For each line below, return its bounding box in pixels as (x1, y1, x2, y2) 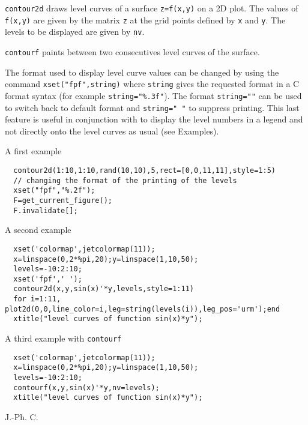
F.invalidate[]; (13, 206, 78, 215)
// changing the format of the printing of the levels (13, 176, 237, 185)
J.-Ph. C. (5, 411, 38, 423)
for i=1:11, (13, 295, 61, 304)
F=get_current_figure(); (13, 196, 112, 205)
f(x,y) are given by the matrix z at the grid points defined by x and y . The (5, 13, 286, 26)
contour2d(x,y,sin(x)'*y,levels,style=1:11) (13, 285, 194, 294)
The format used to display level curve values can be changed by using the (5, 65, 279, 78)
